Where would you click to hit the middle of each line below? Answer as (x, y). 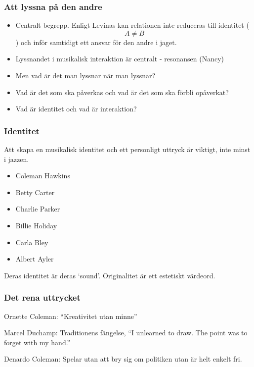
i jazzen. (17, 159)
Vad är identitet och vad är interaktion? (76, 109)
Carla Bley (32, 242)
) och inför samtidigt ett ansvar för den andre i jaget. (96, 42)
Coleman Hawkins (43, 176)
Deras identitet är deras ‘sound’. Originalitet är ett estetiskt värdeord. (110, 275)
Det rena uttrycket (42, 297)
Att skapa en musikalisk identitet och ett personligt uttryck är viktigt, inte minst (127, 149)
